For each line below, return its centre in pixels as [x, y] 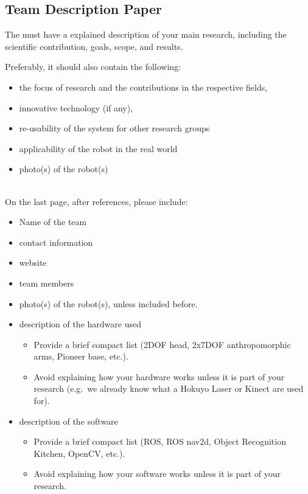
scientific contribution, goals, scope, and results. [94, 46]
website [33, 263]
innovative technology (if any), [76, 107]
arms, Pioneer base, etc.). [81, 356]
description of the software [68, 421]
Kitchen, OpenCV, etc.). [79, 453]
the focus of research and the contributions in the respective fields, [143, 87]
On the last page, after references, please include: [96, 201]
